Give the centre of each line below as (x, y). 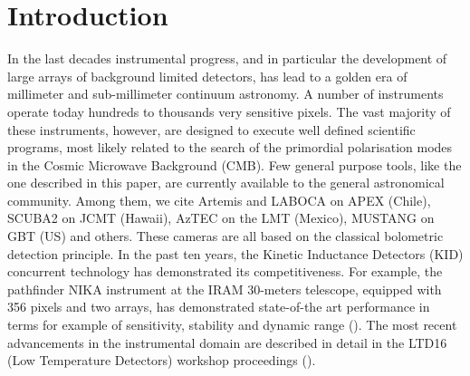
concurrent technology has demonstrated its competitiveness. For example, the (225, 271)
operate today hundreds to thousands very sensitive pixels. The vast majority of (229, 111)
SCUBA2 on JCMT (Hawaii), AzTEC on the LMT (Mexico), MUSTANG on (221, 218)
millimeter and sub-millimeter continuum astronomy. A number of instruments (225, 94)
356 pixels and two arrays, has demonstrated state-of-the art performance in (219, 307)
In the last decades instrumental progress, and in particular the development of (227, 58)
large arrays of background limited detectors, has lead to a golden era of (207, 76)
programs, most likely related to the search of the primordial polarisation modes (230, 147)
